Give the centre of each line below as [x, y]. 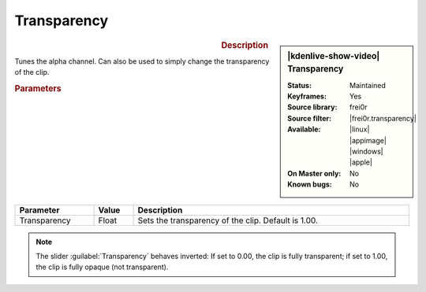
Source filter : [309, 118]
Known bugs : [310, 184]
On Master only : [314, 173]
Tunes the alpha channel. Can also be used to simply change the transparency [142, 61]
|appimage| [368, 140]
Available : [304, 129]
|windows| [366, 152]
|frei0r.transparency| [383, 118]
